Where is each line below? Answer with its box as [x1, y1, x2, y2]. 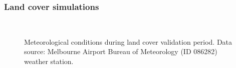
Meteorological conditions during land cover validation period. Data [24, 36, 232, 47]
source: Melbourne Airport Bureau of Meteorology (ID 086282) [24, 46, 217, 57]
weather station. [24, 56, 74, 66]
